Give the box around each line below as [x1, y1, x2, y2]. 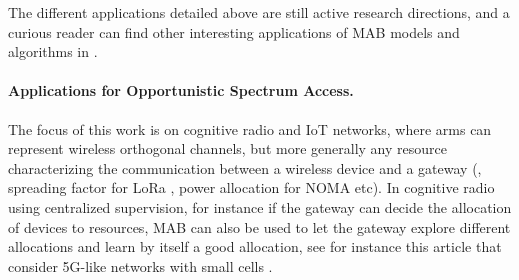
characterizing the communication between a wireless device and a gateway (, [8, 157, 482, 178]
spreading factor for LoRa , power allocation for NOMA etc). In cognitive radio [8, 177, 495, 198]
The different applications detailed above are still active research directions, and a [8, 2, 510, 22]
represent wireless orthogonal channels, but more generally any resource [8, 138, 447, 159]
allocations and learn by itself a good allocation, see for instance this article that [8, 236, 502, 257]
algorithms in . [8, 41, 98, 62]
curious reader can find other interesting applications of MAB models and [8, 21, 460, 42]
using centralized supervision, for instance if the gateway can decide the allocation [8, 196, 512, 217]
